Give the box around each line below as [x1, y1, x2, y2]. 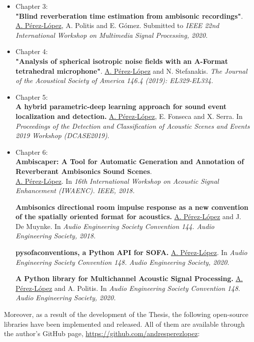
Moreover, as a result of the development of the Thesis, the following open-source [4, 309, 249, 319]
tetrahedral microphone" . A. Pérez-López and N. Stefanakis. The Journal [15, 65, 248, 76]
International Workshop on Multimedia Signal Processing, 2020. [15, 29, 208, 40]
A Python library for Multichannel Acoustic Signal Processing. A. [15, 273, 243, 284]
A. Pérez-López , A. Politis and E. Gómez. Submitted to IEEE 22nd [15, 20, 219, 30]
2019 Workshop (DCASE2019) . [15, 130, 110, 141]
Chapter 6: [15, 146, 48, 157]
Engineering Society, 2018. [15, 230, 96, 241]
